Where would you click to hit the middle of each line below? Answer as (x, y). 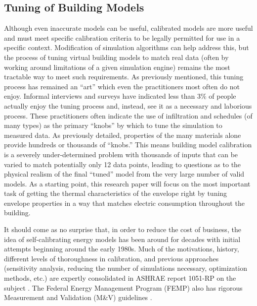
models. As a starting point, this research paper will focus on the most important (127, 183)
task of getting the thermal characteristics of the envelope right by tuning (116, 193)
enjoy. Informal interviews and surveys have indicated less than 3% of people (120, 96)
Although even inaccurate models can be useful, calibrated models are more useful (128, 28)
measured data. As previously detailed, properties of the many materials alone (123, 135)
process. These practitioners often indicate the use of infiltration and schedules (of (128, 115)
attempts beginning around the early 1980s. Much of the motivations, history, (122, 249)
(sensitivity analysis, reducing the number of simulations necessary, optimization (126, 268)
